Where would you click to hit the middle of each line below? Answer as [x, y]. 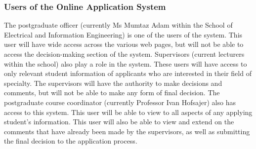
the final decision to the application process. [71, 141]
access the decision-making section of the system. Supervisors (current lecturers [124, 54]
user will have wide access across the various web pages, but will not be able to [124, 44]
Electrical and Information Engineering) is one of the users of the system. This [123, 34]
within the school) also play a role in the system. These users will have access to [126, 63]
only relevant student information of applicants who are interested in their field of [128, 73]
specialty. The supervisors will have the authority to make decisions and [113, 83]
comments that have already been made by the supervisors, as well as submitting [127, 131]
